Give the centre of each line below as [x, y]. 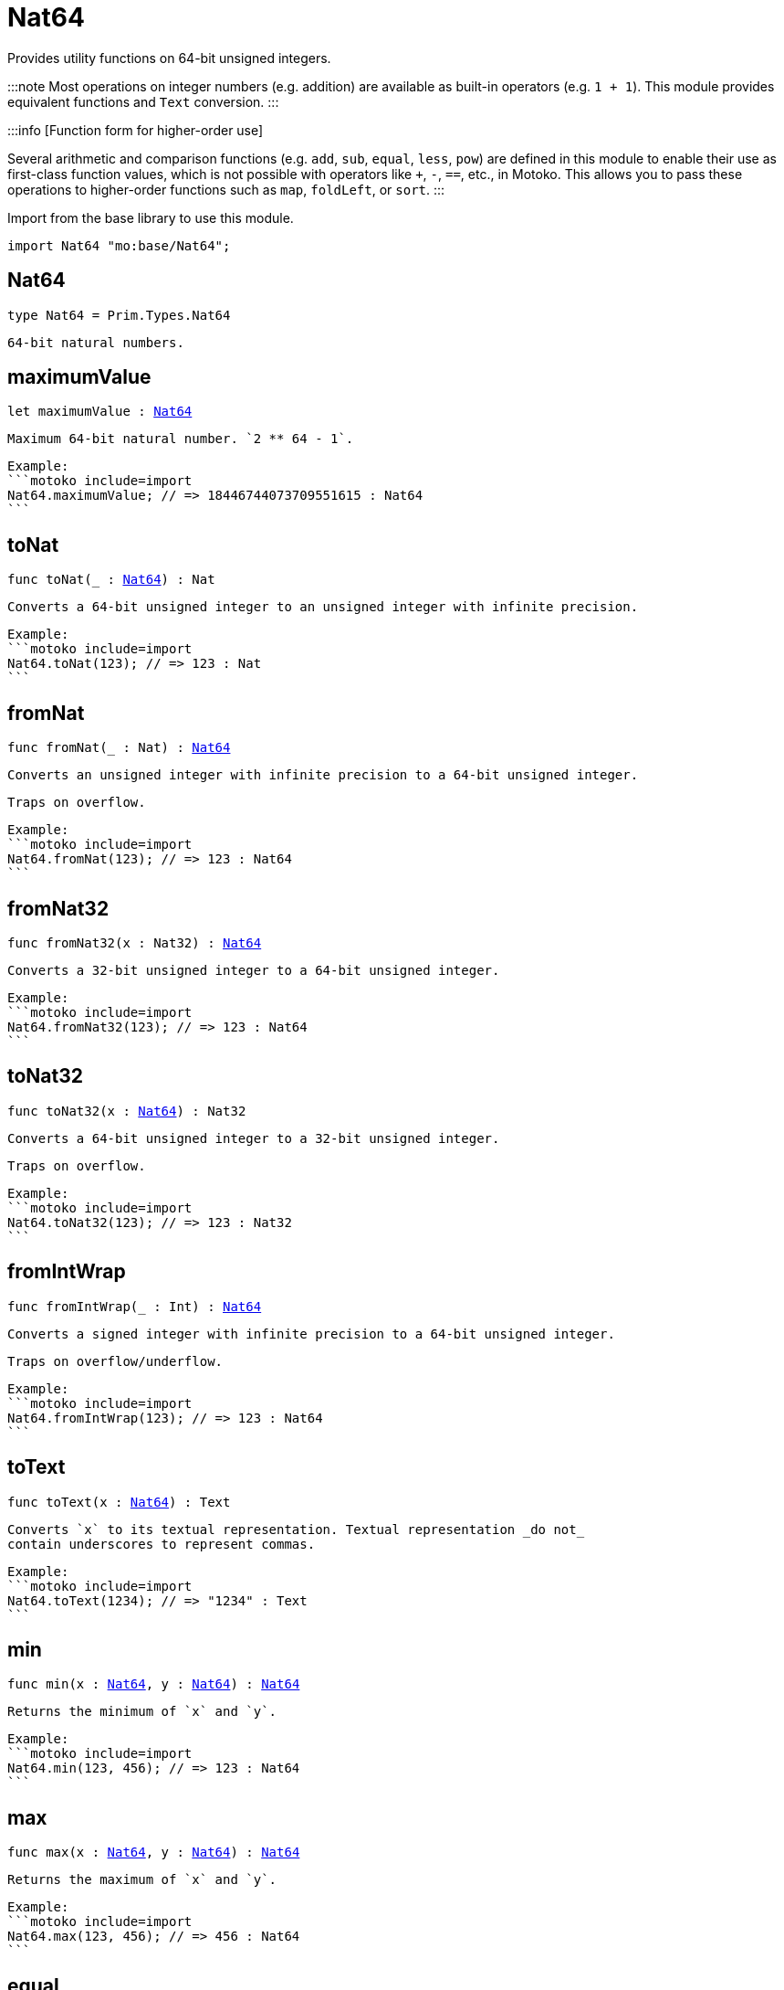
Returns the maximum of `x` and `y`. [142, 1880]
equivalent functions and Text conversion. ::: [143, 101]
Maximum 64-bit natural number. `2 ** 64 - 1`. [181, 439]
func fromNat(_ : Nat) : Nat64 [119, 748]
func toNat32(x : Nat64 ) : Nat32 [127, 1111]
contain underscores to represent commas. [162, 1544]
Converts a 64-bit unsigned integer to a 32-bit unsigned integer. [254, 1138]
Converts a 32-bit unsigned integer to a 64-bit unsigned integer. [254, 970]
